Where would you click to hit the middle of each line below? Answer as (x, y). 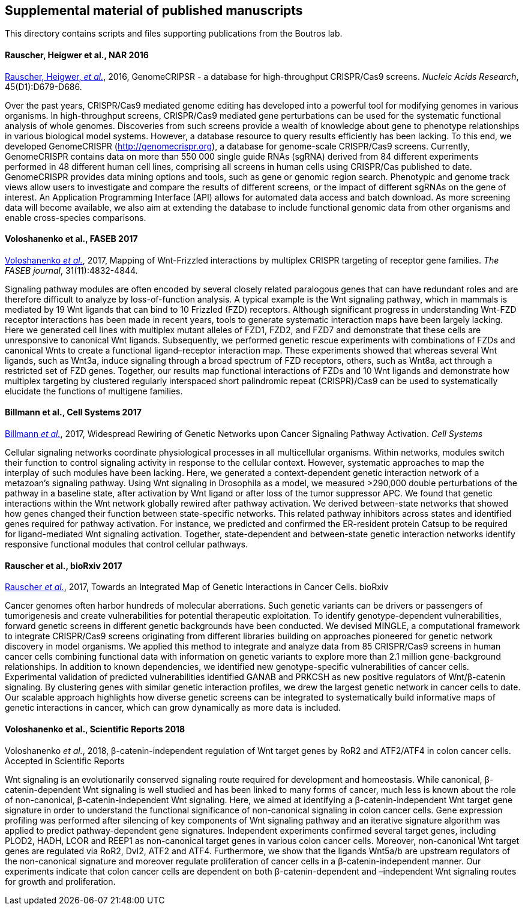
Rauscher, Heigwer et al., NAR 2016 (77, 55)
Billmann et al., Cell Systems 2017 (73, 412)
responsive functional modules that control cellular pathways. (127, 544)
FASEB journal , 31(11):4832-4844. (71, 270)
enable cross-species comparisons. (76, 217)
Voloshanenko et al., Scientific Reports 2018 (95, 729)
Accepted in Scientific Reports (65, 761)
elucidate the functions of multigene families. (94, 391)
